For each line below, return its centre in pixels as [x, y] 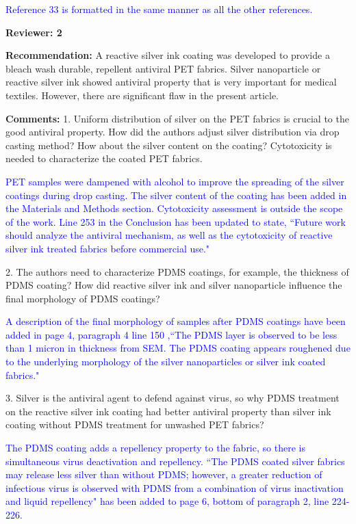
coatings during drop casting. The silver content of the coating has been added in [176, 195]
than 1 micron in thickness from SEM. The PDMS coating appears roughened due [178, 348]
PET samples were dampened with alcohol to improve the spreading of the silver [175, 181]
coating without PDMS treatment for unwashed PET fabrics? [135, 424]
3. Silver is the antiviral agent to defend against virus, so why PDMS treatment [173, 398]
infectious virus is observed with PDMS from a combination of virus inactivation [175, 487]
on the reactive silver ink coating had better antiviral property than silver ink [168, 411]
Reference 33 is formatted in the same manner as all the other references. [159, 9]
